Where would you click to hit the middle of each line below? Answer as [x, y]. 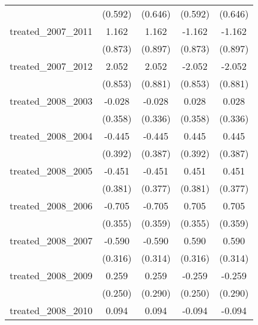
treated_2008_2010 [51, 310]
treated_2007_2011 [51, 31]
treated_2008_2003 [51, 101]
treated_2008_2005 [51, 171]
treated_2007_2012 [51, 66]
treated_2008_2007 [51, 240]
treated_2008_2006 [51, 206]
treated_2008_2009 [51, 275]
